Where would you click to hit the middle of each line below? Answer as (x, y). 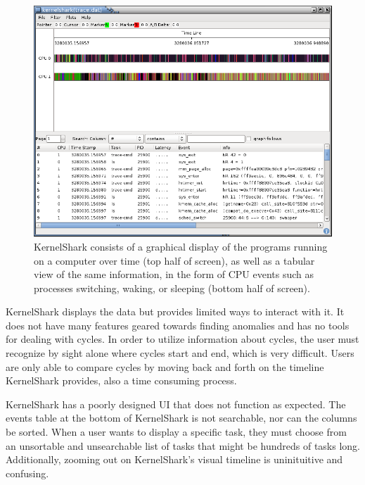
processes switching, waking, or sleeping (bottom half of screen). (172, 288)
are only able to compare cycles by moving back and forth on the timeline (165, 366)
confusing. (27, 473)
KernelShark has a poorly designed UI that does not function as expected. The (176, 404)
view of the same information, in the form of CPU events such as (174, 274)
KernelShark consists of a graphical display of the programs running (181, 246)
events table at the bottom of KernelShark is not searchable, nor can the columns (181, 418)
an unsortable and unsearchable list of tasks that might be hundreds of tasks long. (183, 445)
